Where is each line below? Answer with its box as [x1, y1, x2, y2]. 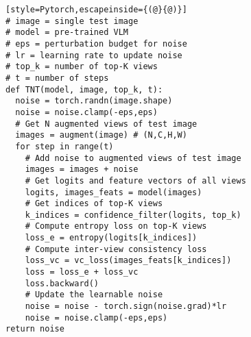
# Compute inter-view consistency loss [25, 244, 207, 254]
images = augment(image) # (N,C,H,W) [15, 130, 187, 140]
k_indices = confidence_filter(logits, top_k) [25, 210, 241, 220]
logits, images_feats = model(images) [25, 187, 202, 197]
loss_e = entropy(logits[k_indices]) [25, 233, 198, 243]
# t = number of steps [5, 73, 109, 83]
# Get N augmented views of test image [15, 118, 198, 129]
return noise [5, 324, 64, 334]
